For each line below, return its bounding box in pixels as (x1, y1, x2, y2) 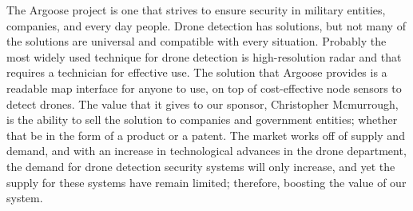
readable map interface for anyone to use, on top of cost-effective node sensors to (6, 79, 402, 96)
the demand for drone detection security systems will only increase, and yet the (6, 157, 395, 174)
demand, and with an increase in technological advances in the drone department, (6, 142, 407, 159)
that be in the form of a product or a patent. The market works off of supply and (6, 126, 405, 143)
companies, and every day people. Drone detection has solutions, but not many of (6, 17, 406, 34)
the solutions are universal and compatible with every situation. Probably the (6, 33, 387, 50)
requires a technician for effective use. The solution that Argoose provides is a (6, 64, 387, 81)
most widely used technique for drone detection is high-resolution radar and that (6, 48, 402, 65)
